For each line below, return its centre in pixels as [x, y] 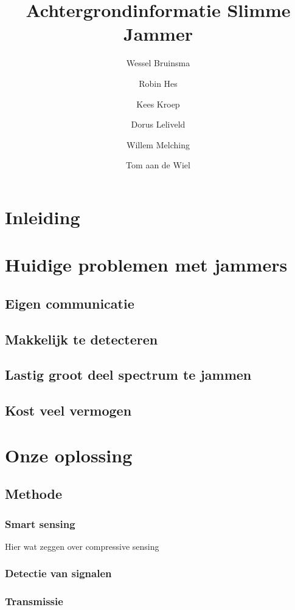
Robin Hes [158, 83]
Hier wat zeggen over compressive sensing [82, 546]
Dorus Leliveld [158, 124]
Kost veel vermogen [68, 410]
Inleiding [43, 217]
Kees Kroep [158, 104]
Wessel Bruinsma [158, 63]
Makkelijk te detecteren [82, 339]
